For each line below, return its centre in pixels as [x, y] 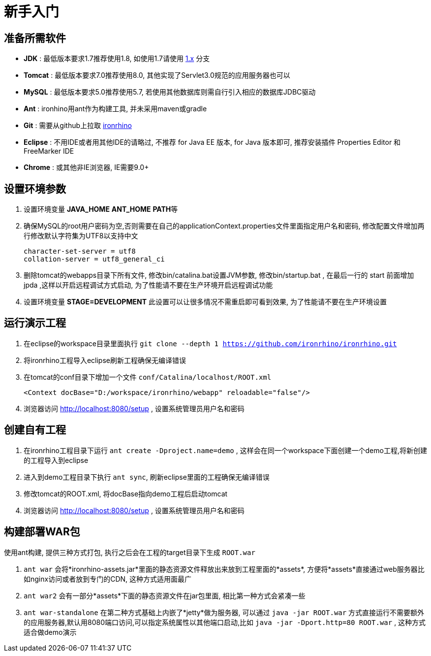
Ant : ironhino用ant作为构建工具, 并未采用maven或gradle [115, 109]
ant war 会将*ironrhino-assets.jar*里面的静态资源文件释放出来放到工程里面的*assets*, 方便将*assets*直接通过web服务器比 [224, 569]
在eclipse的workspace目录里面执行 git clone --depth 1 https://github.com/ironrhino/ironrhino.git [210, 343]
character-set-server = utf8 [80, 251]
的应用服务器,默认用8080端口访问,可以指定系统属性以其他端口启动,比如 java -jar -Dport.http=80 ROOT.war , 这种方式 [225, 622]
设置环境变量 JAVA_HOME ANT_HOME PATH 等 [101, 209]
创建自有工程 [35, 430]
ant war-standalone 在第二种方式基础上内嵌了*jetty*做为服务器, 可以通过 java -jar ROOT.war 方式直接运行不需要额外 [224, 612]
